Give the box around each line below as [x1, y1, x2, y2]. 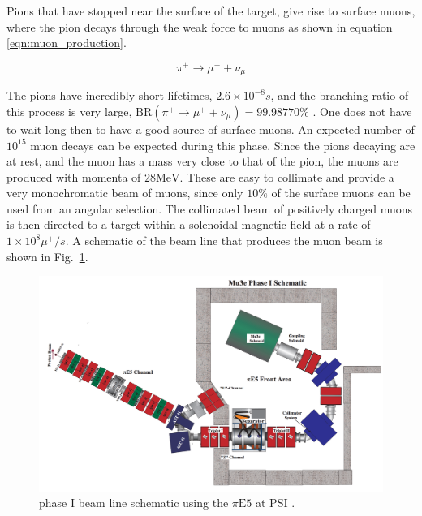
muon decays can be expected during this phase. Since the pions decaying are [30, 136, 416, 153]
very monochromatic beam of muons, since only [6, 184, 243, 201]
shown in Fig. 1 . [6, 247, 88, 264]
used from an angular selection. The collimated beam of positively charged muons [6, 200, 413, 217]
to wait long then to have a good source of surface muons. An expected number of [6, 120, 415, 137]
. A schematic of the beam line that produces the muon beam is [65, 232, 383, 249]
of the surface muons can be [271, 184, 411, 201]
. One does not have [312, 102, 412, 119]
